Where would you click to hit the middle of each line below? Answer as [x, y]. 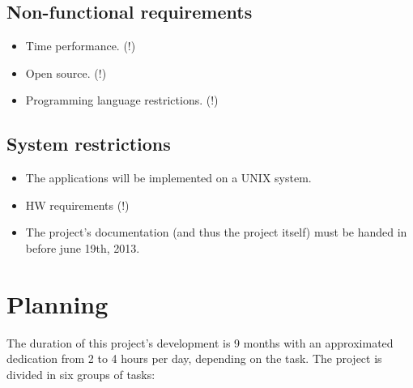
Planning [57, 303]
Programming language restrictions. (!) [122, 100]
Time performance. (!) [81, 46]
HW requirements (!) [77, 205]
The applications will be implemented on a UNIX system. [168, 178]
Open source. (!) [66, 72]
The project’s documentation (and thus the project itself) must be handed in [216, 232]
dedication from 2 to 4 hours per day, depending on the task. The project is [194, 358]
